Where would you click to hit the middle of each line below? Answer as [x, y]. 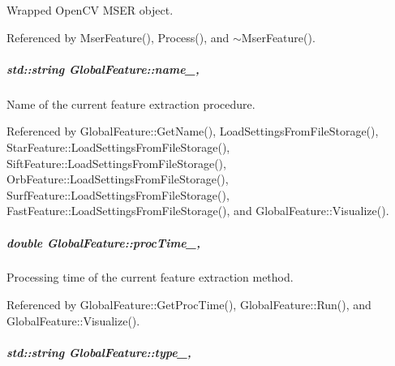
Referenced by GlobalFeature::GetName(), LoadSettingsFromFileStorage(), [193, 131]
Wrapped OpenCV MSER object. [90, 10]
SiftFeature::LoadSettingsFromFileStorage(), [116, 163]
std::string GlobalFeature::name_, [103, 69]
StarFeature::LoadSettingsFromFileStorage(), [118, 146]
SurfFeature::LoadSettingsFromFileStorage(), [118, 194]
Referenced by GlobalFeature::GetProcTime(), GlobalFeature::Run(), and [189, 305]
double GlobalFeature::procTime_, [103, 242]
